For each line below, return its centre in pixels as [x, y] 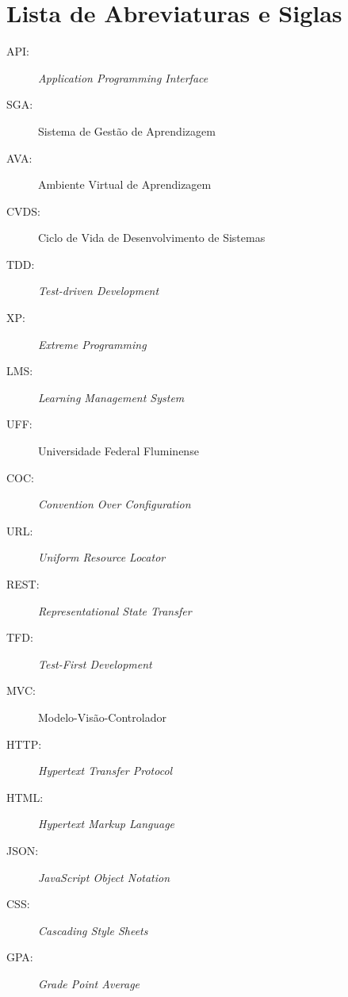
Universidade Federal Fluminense [119, 451]
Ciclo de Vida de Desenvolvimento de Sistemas [152, 238]
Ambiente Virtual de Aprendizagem [125, 184]
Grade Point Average [89, 983]
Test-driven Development [99, 291]
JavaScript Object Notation [104, 877]
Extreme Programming [92, 344]
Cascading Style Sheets [93, 930]
